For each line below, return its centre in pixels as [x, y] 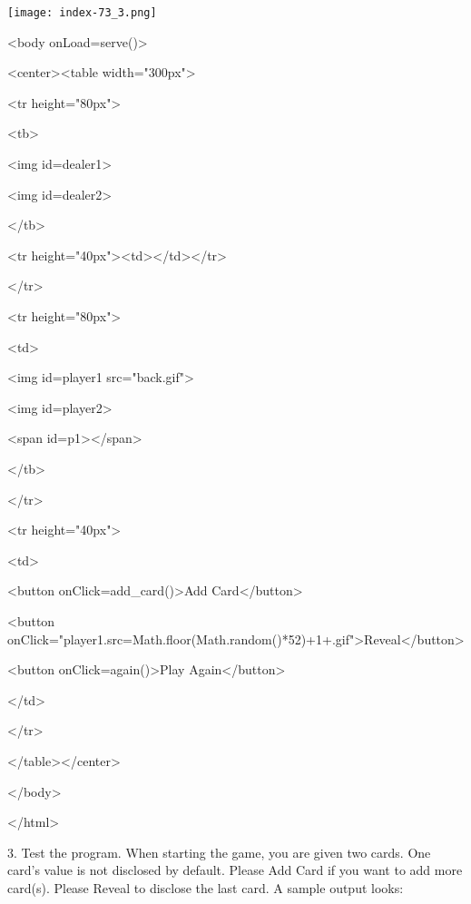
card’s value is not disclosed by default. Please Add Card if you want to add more [235, 870]
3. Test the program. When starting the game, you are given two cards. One [219, 852]
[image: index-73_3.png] [82, 13]
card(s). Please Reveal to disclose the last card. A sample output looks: [206, 887]
